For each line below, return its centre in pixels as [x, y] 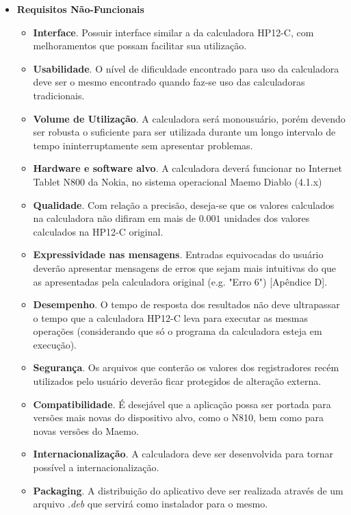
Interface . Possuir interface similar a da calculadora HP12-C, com [173, 32]
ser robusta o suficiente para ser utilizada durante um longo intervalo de [184, 132]
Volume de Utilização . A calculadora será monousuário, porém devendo [189, 118]
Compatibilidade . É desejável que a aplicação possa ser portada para [182, 404]
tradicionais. [59, 95]
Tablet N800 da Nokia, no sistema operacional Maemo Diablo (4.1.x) [178, 181]
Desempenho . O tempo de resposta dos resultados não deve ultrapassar [186, 304]
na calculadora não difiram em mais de [114, 218]
